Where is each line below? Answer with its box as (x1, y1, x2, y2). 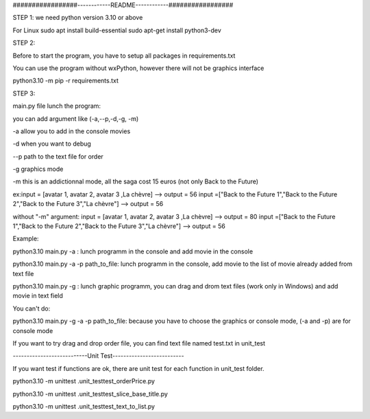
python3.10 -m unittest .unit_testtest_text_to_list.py (12, 402, 156, 410)
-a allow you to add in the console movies (12, 127, 131, 135)
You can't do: (12, 304, 51, 313)
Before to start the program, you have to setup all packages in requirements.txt (12, 52, 236, 60)
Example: (12, 234, 39, 243)
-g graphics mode (12, 165, 64, 173)
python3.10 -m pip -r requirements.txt (12, 76, 119, 85)
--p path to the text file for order (12, 152, 104, 161)
